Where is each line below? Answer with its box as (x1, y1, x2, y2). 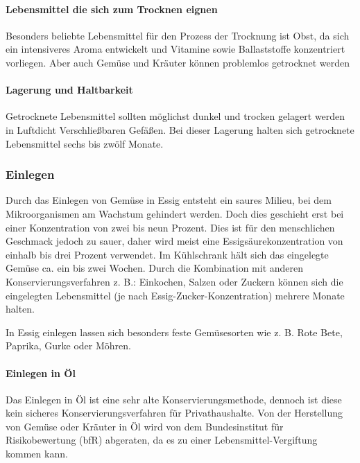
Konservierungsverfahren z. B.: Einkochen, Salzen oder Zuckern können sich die (6, 274, 343, 288)
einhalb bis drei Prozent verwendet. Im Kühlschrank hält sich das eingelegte (6, 247, 329, 261)
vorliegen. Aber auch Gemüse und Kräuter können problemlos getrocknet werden (6, 55, 350, 69)
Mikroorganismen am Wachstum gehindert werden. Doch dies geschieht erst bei (6, 206, 344, 220)
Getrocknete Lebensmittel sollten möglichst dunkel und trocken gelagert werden (6, 109, 345, 123)
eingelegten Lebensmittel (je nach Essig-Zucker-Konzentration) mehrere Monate (6, 288, 345, 302)
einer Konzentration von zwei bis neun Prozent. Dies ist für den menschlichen (6, 220, 335, 234)
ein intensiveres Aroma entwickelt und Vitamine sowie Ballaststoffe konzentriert (6, 42, 345, 56)
